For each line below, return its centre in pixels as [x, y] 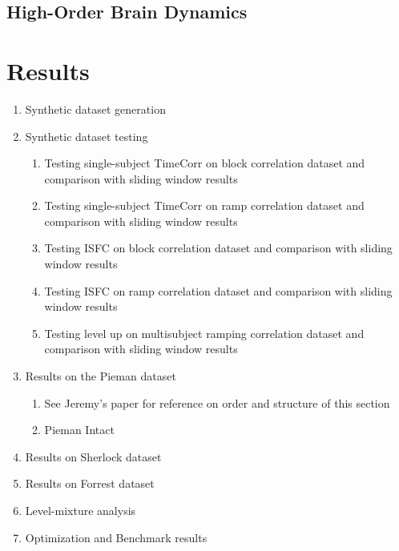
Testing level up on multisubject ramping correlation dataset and [204, 333]
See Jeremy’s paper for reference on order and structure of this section [217, 402]
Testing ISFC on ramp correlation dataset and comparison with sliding [218, 290]
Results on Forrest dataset [90, 483]
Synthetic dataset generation [95, 109]
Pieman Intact [79, 430]
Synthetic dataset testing [87, 136]
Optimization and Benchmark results [116, 537]
